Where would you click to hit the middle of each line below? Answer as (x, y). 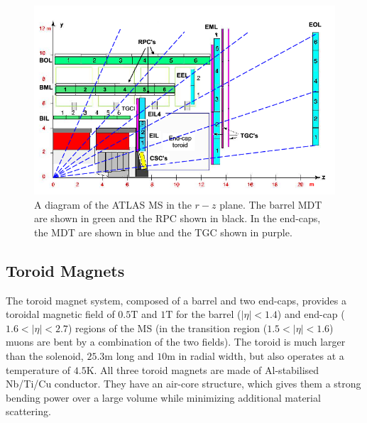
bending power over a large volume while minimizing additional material (163, 397)
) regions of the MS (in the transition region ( (168, 328)
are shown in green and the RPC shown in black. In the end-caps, (177, 218)
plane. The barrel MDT (271, 204)
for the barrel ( (209, 314)
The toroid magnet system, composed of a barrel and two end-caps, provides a (176, 300)
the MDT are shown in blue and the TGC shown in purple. (163, 232)
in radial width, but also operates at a (261, 356)
